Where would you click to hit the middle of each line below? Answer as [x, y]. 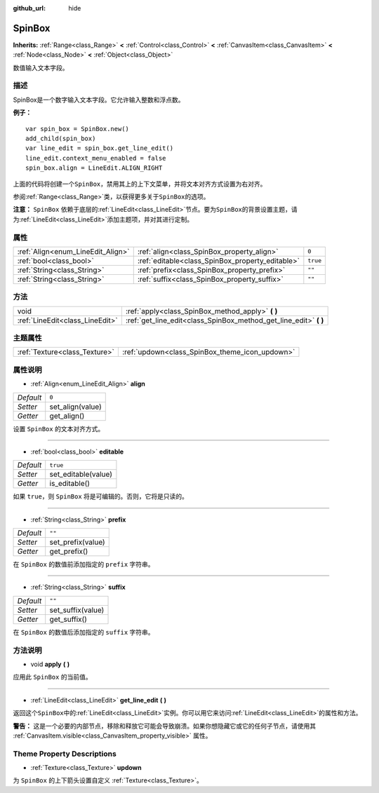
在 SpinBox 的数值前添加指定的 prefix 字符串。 [84, 564]
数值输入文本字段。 [41, 67]
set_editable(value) [81, 475]
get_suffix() [68, 619]
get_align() [67, 416]
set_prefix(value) [77, 542]
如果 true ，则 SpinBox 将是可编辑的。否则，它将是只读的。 [101, 496]
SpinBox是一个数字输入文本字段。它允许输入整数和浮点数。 [99, 100]
